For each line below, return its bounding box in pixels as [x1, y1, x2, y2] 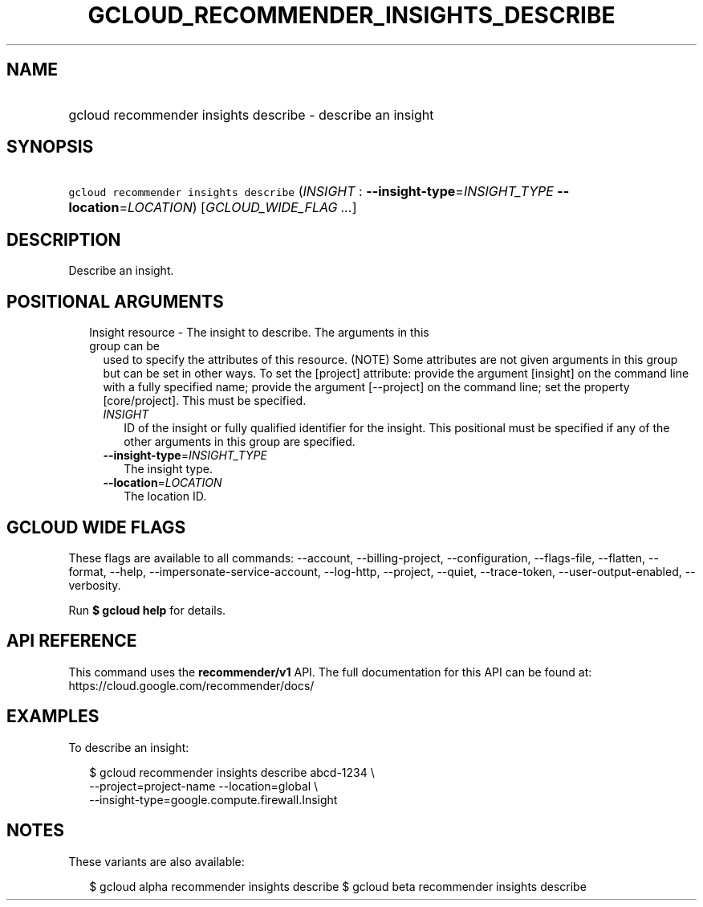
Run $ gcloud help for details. [68, 603, 226, 617]
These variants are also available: [68, 854, 245, 868]
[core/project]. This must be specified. [103, 394, 307, 408]
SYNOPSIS [6, 137, 94, 157]
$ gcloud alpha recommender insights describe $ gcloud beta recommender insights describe [89, 879, 587, 893]
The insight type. [124, 462, 213, 476]
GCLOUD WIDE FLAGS [6, 517, 186, 537]
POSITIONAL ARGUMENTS [6, 291, 224, 312]
